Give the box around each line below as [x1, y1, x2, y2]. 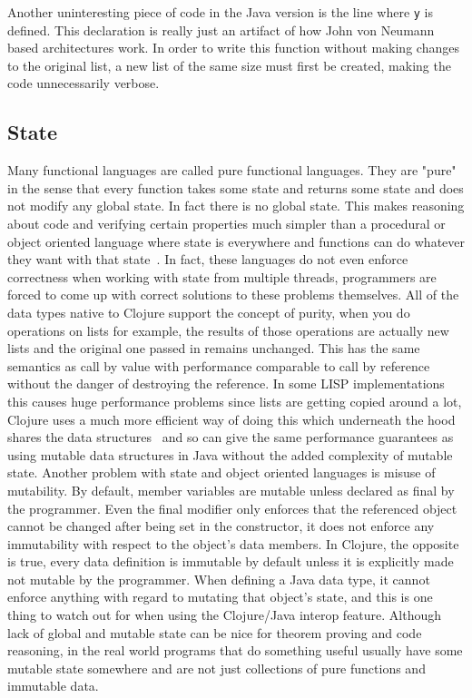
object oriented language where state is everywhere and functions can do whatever [7, 231, 466, 251]
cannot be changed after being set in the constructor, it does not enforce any [7, 516, 435, 536]
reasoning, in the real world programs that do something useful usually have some [7, 641, 463, 660]
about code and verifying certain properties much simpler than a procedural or [7, 214, 446, 233]
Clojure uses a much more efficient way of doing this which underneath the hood [7, 409, 456, 428]
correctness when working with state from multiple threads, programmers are [7, 267, 437, 286]
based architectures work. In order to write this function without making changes [7, 38, 459, 57]
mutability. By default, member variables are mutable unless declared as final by [7, 480, 455, 499]
